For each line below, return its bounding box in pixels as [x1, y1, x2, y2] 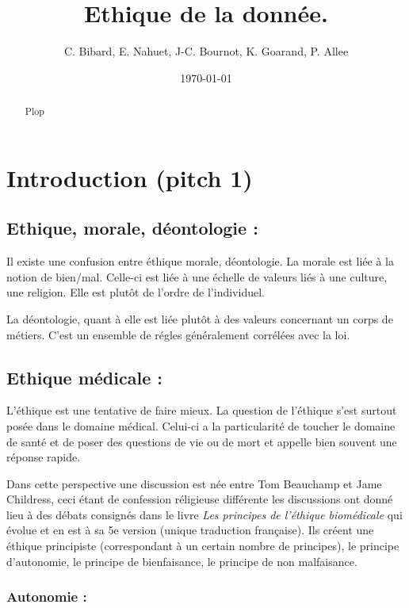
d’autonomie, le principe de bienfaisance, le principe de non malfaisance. [6, 553, 357, 569]
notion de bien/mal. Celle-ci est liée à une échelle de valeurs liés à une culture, [6, 268, 388, 285]
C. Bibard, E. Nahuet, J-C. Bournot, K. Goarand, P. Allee [63, 43, 349, 59]
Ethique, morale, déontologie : [6, 216, 258, 240]
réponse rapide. [6, 449, 81, 465]
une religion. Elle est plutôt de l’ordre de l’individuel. [6, 284, 265, 300]
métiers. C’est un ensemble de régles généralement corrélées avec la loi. [6, 326, 350, 342]
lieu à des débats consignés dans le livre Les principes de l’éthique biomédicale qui [6, 506, 403, 522]
